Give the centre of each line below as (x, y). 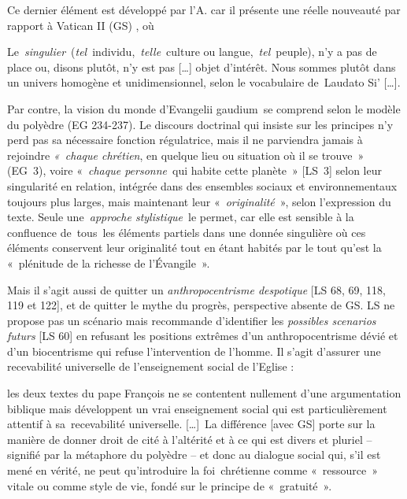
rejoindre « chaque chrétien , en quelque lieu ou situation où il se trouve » (186, 155)
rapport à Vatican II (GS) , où (81, 25)
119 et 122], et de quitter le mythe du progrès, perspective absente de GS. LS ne (201, 305)
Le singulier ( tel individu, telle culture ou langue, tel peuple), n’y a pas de (192, 52)
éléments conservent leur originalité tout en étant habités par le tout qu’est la (194, 248)
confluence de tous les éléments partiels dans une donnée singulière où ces (187, 232)
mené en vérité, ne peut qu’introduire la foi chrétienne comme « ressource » (192, 470)
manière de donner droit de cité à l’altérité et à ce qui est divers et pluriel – (190, 439)
